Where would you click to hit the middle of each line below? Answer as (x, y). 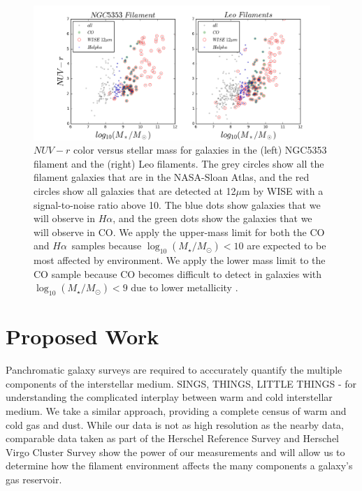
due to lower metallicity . (184, 287)
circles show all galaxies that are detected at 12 (135, 190)
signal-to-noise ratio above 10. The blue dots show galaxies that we (177, 204)
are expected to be (287, 245)
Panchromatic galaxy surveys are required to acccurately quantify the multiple (174, 370)
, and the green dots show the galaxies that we (212, 218)
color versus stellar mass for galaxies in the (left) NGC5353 (200, 150)
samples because (107, 245)
